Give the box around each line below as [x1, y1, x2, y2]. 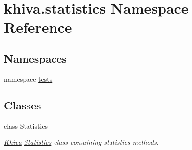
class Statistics [4, 120, 48, 130]
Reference [4, 17, 72, 37]
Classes [4, 97, 41, 112]
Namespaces [4, 50, 67, 65]
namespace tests [4, 73, 53, 84]
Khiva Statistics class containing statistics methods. [4, 137, 159, 147]
